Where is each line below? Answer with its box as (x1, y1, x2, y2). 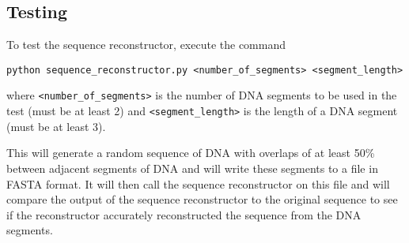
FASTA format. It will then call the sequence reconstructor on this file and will (6, 175, 390, 192)
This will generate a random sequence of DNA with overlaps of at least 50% (6, 144, 375, 161)
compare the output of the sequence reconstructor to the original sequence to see (6, 191, 398, 207)
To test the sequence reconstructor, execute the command (6, 36, 286, 53)
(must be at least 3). (6, 118, 106, 134)
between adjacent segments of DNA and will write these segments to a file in (6, 159, 378, 176)
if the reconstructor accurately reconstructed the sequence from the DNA (6, 206, 362, 222)
